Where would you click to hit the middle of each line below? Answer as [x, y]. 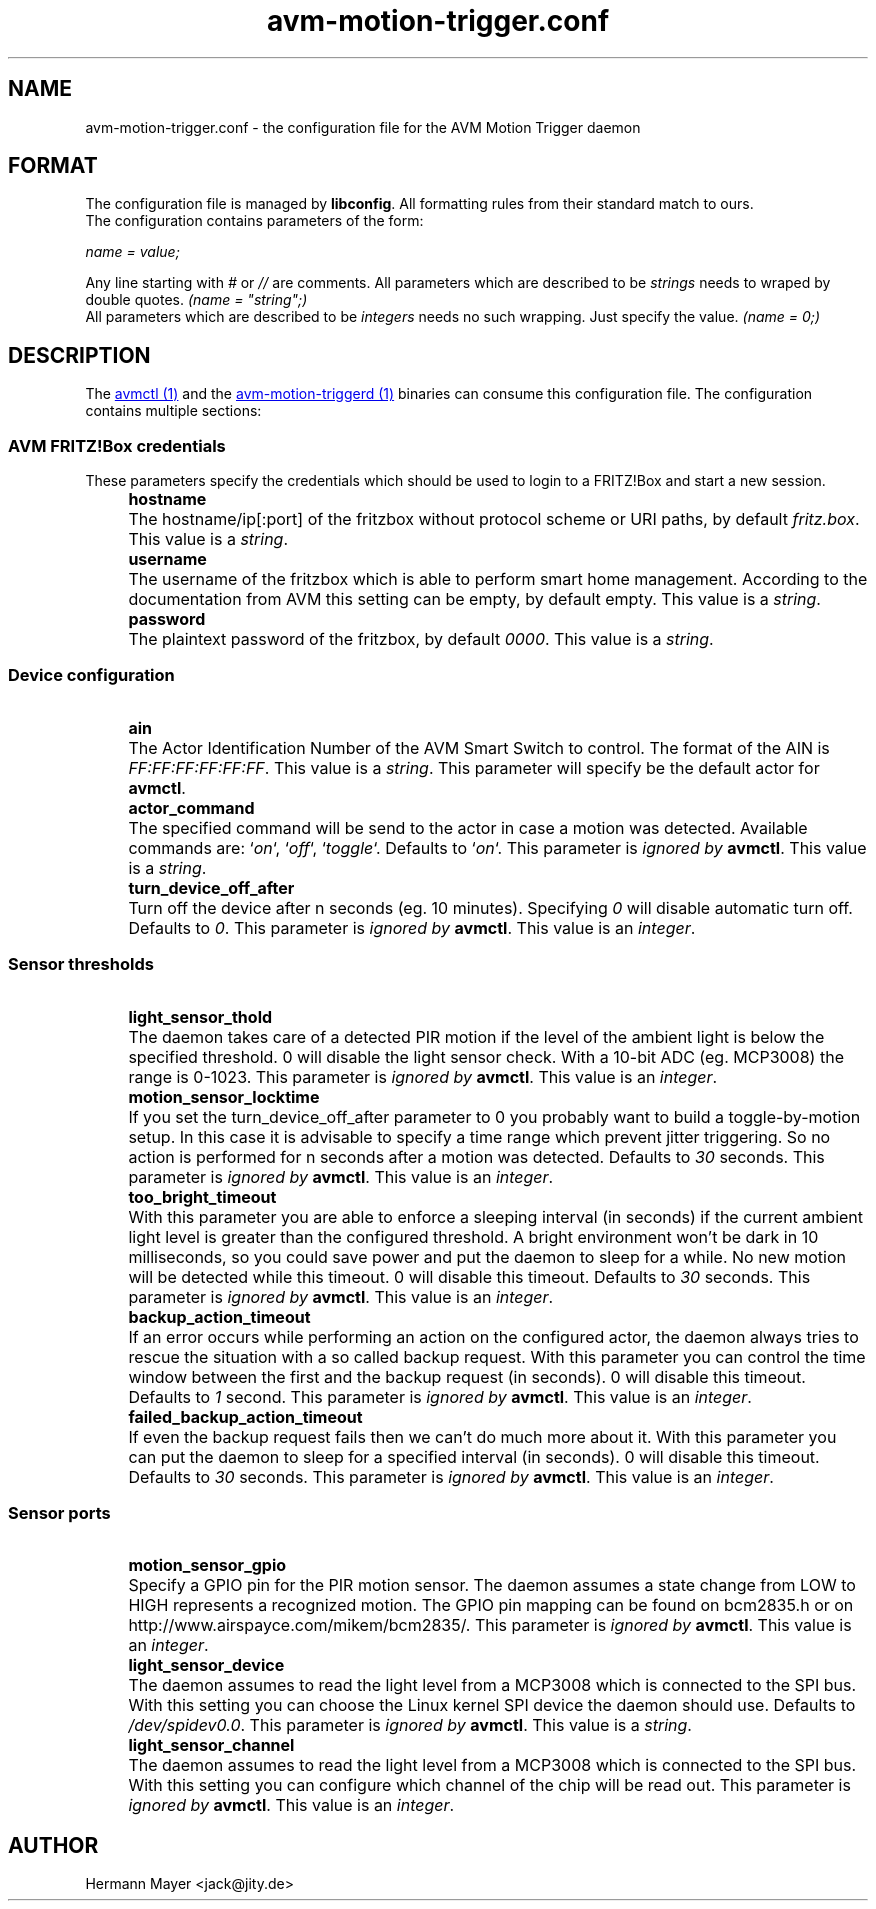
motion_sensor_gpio [207, 1565]
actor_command [191, 807]
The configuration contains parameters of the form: [254, 221]
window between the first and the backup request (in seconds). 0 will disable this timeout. [467, 1376]
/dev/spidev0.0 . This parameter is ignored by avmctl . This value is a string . [410, 1725]
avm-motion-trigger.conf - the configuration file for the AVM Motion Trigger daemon [363, 127]
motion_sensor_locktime [224, 1096]
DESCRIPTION [79, 355]
